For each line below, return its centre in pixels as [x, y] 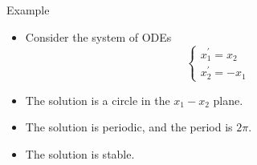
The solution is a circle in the [98, 100]
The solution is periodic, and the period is [129, 127]
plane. [228, 100]
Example [28, 10]
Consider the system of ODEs [98, 36]
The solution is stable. [80, 154]
